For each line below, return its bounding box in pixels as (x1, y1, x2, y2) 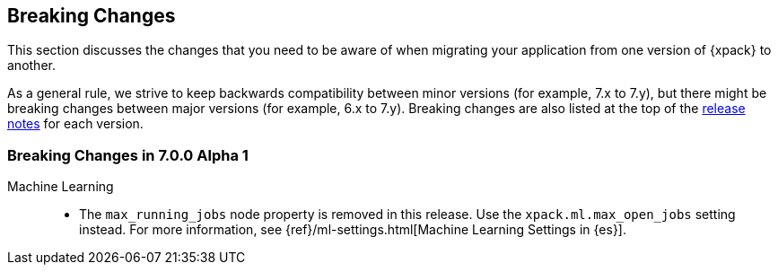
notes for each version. (7, 116, 144, 132)
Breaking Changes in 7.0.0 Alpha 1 (7, 145, 249, 164)
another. (7, 57, 56, 74)
